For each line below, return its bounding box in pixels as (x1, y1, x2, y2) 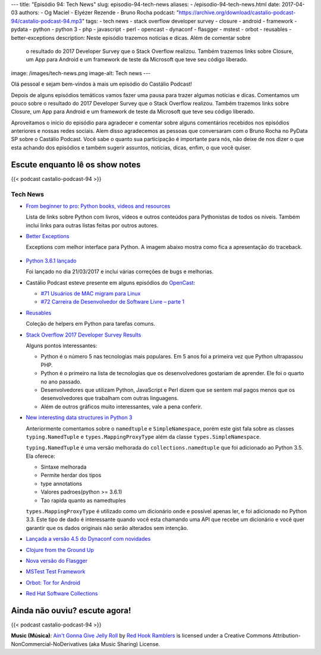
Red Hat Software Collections (26, 590, 98, 597)
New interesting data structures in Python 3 (26, 414, 133, 421)
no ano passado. (40, 378, 82, 385)
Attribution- (272, 632, 301, 640)
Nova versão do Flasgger (26, 557, 88, 564)
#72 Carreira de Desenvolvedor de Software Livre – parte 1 (40, 298, 184, 305)
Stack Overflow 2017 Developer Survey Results (26, 331, 141, 338)
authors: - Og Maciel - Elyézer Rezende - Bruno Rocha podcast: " (18, 9, 180, 16)
